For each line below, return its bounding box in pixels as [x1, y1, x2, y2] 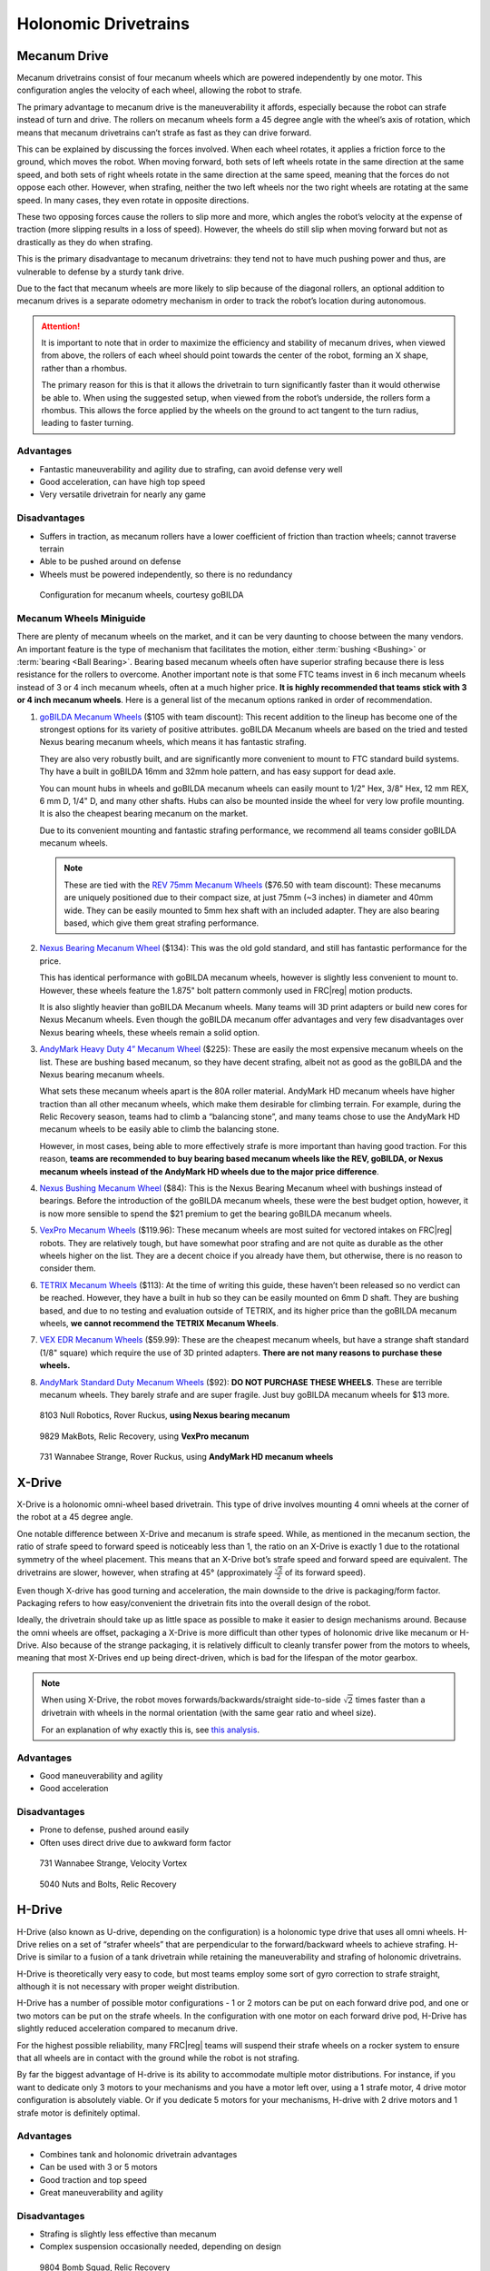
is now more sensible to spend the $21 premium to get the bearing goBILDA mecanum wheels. [39, 1208, 393, 1219]
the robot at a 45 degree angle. [16, 1512, 133, 1522]
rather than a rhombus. [41, 362, 127, 373]
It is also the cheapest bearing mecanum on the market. [39, 808, 249, 819]
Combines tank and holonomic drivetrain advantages [39, 2148, 238, 2159]
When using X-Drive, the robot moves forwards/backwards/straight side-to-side [41, 1694, 341, 1705]
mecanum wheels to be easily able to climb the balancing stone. [39, 1124, 279, 1135]
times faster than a [355, 1694, 426, 1705]
